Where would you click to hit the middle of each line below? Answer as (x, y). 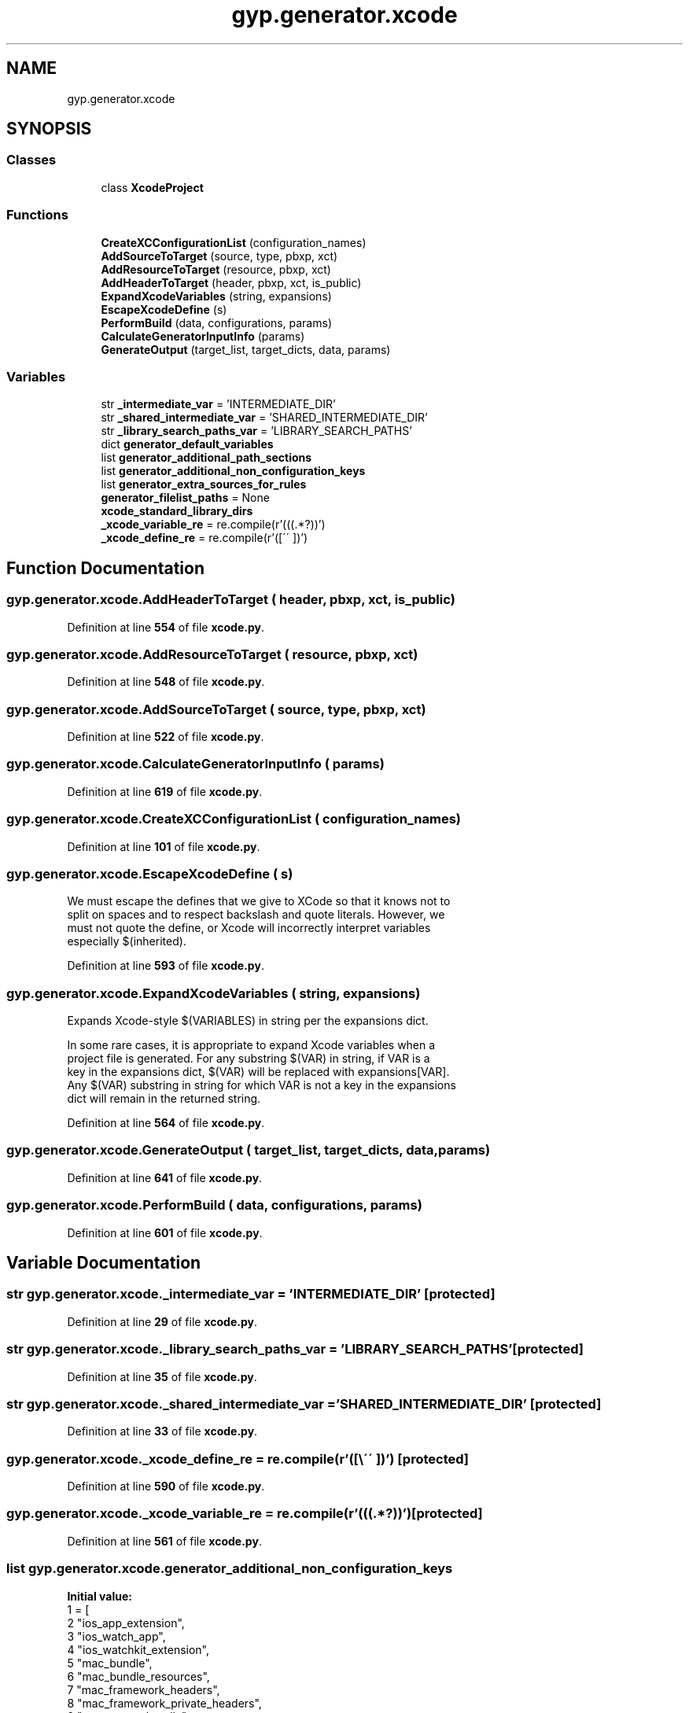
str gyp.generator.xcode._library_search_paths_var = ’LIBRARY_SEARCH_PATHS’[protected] (295, 1349)
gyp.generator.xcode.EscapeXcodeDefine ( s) (150, 873)
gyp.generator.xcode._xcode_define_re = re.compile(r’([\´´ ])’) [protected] (238, 1459)
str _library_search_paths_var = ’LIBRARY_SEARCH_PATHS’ (256, 431)
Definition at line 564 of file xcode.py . (166, 1123)
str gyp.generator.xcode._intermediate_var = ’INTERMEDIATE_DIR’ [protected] (251, 1294)
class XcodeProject (152, 187)
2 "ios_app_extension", (126, 1623)
